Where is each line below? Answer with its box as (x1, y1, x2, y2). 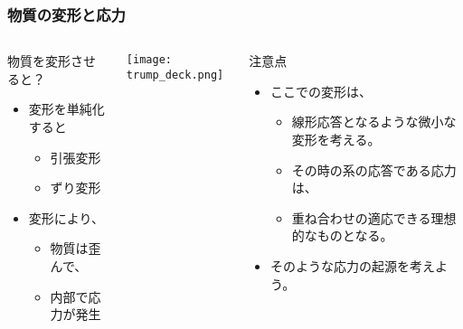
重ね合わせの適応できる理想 (291, 208, 457, 227)
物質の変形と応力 (7, 3, 126, 25)
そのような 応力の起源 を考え (270, 256, 435, 275)
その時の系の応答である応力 (291, 160, 457, 179)
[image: (126, 53, 172, 67)
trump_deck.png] (126, 68, 224, 81)
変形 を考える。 (291, 130, 381, 148)
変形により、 (28, 208, 104, 227)
